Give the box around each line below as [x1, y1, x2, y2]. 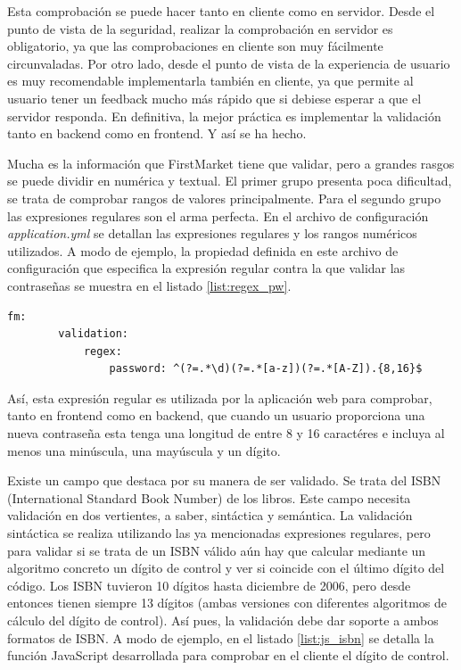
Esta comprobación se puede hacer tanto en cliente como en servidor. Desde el [7, 2, 435, 20]
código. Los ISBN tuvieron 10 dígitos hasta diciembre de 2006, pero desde [7, 575, 411, 594]
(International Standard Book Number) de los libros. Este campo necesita [7, 488, 411, 507]
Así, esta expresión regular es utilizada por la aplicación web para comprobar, [7, 388, 432, 407]
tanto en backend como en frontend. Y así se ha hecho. [7, 124, 307, 143]
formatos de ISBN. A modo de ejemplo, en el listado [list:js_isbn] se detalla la [7, 628, 434, 647]
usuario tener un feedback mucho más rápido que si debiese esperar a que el [7, 88, 422, 107]
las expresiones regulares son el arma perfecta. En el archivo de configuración [7, 206, 429, 225]
